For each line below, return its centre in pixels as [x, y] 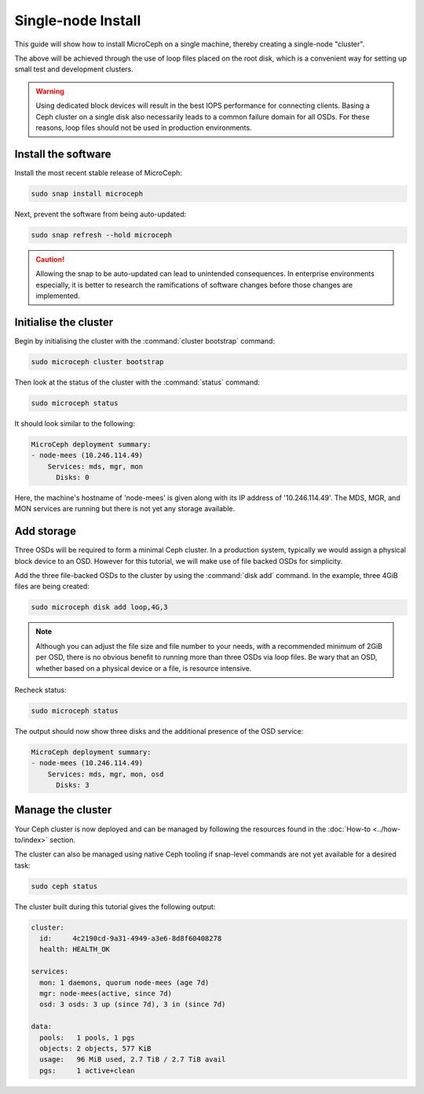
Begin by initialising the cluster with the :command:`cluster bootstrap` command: [144, 341]
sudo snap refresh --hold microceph [102, 235]
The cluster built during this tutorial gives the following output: [115, 906]
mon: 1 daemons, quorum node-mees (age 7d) [124, 982]
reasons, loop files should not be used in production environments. [144, 127]
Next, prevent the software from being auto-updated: [101, 214]
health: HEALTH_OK [75, 949]
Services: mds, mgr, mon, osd [106, 774]
